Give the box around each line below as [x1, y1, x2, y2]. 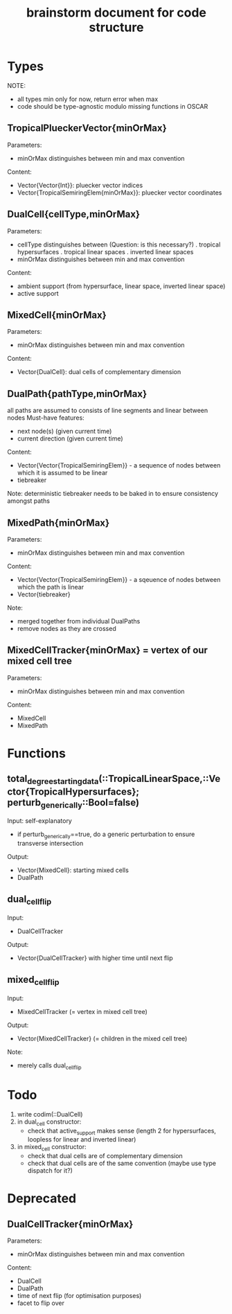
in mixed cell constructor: [17, 1143, 87, 1153]
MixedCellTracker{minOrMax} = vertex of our [7, 644, 208, 656]
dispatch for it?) [27, 1166, 73, 1175]
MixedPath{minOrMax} [7, 517, 110, 529]
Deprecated [7, 1191, 77, 1207]
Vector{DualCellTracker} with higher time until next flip [17, 954, 173, 962]
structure [89, 19, 144, 35]
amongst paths [7, 497, 51, 505]
